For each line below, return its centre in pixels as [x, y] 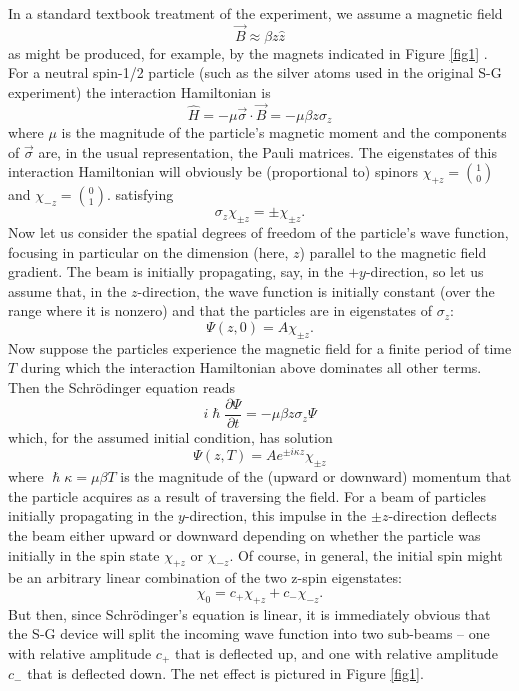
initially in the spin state [84, 554]
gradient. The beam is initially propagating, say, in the [176, 271]
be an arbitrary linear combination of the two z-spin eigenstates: [205, 577]
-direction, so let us [424, 271]
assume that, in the [67, 290]
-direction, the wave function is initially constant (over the [316, 290]
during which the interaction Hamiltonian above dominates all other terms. [251, 367]
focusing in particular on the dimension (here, [148, 251]
